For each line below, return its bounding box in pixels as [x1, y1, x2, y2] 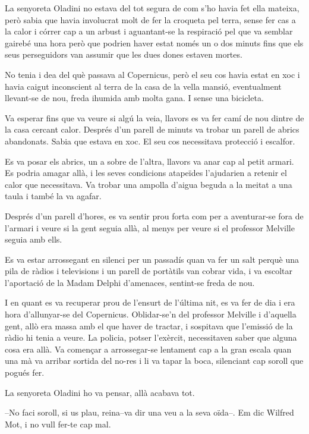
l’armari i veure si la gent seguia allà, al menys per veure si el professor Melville [5, 221, 295, 234]
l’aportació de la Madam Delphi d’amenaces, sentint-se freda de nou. [5, 276, 255, 288]
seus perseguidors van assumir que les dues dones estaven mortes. [5, 48, 242, 61]
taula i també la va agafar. [5, 190, 102, 202]
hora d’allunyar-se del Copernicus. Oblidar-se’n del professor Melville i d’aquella [5, 308, 297, 320]
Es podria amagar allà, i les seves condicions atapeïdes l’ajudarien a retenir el [5, 166, 287, 179]
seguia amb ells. [5, 233, 62, 246]
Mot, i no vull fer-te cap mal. [5, 417, 111, 430]
